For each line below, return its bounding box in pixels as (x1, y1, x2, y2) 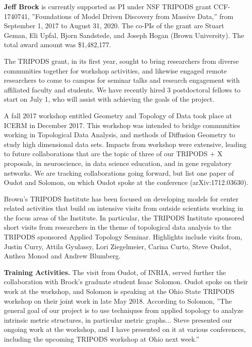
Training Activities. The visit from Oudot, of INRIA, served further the (4, 267, 226, 277)
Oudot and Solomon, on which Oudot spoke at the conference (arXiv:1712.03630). (4, 177, 249, 187)
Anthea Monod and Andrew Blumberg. (4, 251, 121, 261)
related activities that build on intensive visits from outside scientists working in (4, 203, 243, 213)
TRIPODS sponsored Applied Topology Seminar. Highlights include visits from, (4, 232, 242, 242)
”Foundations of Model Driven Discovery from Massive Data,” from (32, 11, 234, 21)
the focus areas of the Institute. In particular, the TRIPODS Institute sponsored (4, 212, 244, 222)
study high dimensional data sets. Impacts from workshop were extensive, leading (4, 139, 247, 149)
